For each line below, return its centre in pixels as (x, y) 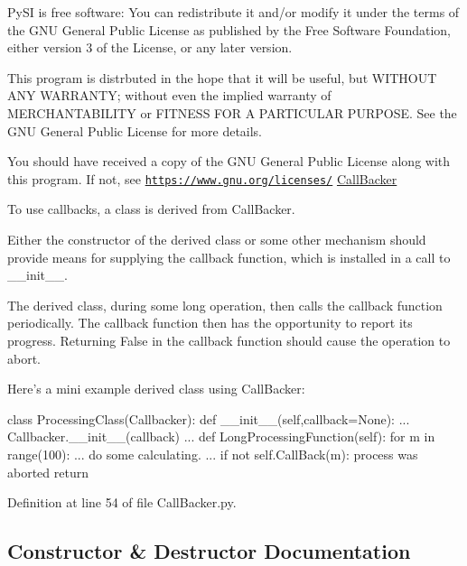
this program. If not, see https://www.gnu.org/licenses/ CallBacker (202, 178)
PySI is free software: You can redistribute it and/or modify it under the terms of (233, 12)
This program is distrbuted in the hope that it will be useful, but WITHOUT (222, 77)
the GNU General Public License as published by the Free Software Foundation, (229, 29)
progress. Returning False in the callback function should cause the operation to (229, 340)
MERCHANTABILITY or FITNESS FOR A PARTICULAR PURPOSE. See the (232, 112)
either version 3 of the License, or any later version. (150, 47)
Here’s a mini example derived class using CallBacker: (156, 389)
